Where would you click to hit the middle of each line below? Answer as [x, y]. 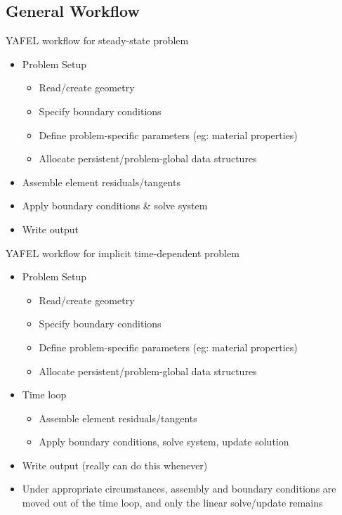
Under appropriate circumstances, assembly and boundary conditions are [179, 489]
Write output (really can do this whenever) [115, 465]
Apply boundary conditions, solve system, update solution [164, 442]
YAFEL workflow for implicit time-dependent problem [123, 253]
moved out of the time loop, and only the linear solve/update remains [172, 503]
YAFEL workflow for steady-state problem [97, 40]
